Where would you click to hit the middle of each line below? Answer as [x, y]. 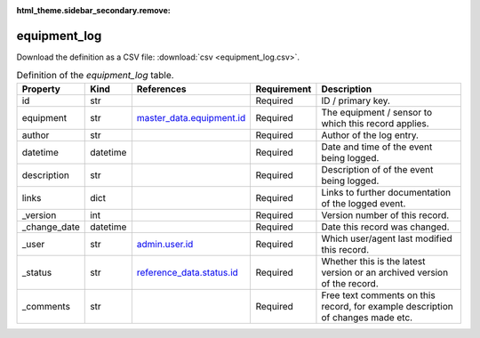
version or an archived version [385, 272]
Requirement [284, 89]
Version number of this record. [385, 215]
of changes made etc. [367, 318]
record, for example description [387, 306]
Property [41, 89]
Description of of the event [377, 169]
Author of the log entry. [370, 135]
